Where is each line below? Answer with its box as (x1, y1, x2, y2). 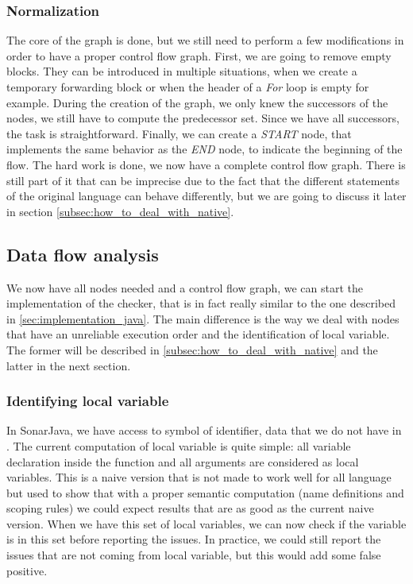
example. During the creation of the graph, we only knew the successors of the (6, 94, 388, 110)
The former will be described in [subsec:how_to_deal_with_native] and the (6, 341, 378, 358)
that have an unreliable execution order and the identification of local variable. (6, 326, 390, 342)
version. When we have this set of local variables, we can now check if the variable (6, 515, 407, 532)
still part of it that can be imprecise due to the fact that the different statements (6, 172, 400, 188)
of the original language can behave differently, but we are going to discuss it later (6, 188, 407, 204)
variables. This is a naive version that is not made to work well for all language (6, 469, 392, 485)
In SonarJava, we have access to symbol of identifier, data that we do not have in (6, 422, 402, 439)
